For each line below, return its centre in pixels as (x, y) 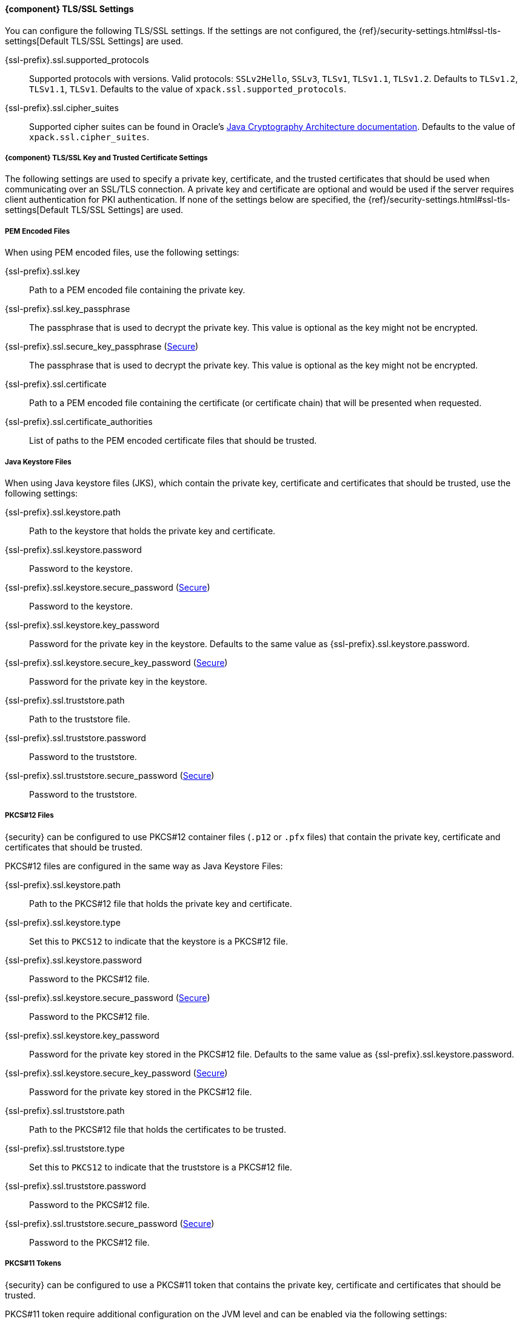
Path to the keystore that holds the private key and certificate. (152, 531)
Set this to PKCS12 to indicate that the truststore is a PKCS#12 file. (161, 1167)
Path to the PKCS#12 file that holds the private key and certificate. (161, 903)
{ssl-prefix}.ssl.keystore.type (63, 922)
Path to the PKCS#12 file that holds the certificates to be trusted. (158, 1129)
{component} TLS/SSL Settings (69, 9)
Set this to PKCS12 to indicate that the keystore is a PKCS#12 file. (159, 941)
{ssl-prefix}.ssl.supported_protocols (77, 59)
